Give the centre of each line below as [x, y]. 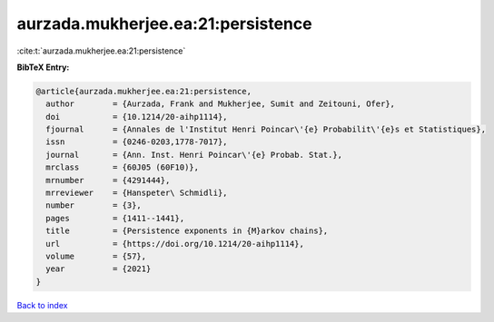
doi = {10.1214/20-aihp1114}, [137, 117]
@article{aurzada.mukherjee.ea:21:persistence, [143, 91]
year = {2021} [99, 269]
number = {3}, [94, 205]
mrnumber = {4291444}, [108, 180]
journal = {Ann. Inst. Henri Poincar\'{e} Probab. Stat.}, [194, 155]
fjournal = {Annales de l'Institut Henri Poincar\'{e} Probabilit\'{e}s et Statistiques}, [266, 130]
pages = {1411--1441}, [115, 218]
